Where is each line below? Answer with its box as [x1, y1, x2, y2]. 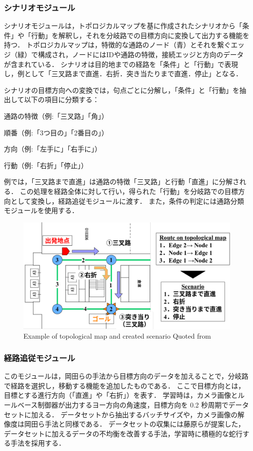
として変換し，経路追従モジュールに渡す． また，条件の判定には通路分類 [10, 195, 244, 206]
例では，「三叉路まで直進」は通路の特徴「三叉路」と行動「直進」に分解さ [4, 176, 239, 187]
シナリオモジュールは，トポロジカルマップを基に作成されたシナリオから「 [4, 21, 243, 31]
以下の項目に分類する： [24, 94, 99, 105]
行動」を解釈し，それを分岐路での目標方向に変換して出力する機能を [31, 30, 250, 40]
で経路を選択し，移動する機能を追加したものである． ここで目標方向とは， [4, 380, 245, 390]
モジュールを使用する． [4, 205, 79, 215]
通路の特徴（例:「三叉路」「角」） [4, 110, 108, 121]
